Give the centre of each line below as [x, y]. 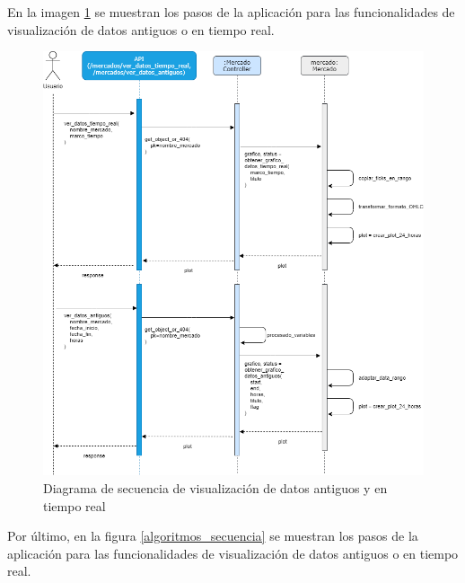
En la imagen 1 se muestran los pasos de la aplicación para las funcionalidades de [231, 12]
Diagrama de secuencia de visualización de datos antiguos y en [215, 487]
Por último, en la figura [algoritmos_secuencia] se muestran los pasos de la [213, 536]
